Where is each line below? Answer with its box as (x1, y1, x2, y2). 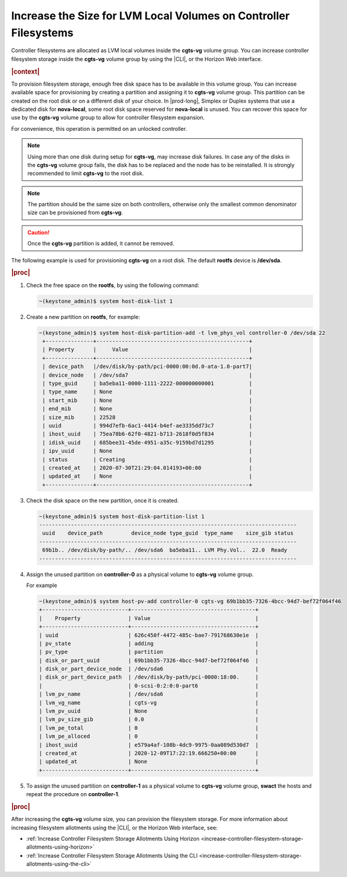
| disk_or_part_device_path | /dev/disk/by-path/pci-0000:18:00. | (39, 674, 259, 681)
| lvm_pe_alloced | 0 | (39, 733, 259, 740)
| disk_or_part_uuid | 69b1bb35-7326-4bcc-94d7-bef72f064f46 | (39, 657, 259, 663)
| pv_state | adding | (39, 640, 259, 647)
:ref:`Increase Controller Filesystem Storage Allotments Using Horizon (26, 835, 200, 842)
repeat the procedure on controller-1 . (26, 791, 120, 798)
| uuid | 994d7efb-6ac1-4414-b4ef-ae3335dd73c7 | (42, 422, 253, 429)
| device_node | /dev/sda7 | (42, 372, 253, 378)
